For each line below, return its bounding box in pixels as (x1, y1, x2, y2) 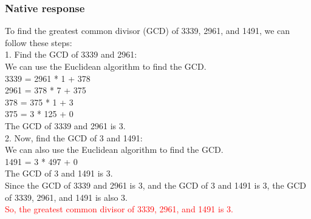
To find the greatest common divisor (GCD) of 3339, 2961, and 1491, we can (5, 24, 290, 37)
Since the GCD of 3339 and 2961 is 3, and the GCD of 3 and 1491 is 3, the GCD (5, 178, 307, 191)
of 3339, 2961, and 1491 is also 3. (5, 190, 128, 203)
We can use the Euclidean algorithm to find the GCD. (5, 60, 207, 72)
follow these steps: (5, 36, 72, 49)
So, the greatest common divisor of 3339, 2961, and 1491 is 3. (5, 203, 233, 215)
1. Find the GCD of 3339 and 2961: (5, 48, 137, 61)
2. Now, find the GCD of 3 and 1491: (5, 131, 143, 144)
